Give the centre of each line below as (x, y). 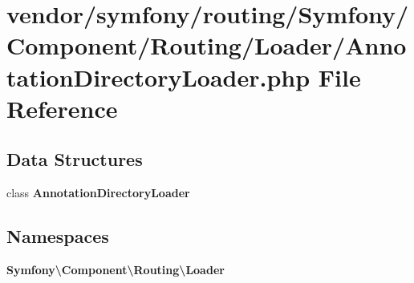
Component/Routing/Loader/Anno (207, 45)
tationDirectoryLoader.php (158, 77)
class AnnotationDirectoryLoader (98, 193)
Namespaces (58, 236)
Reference (62, 108)
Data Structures (75, 159)
